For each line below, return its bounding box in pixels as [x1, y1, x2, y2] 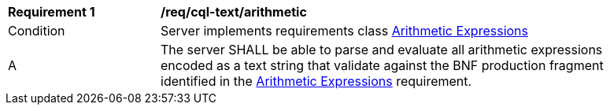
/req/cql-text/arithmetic [161, 4, 307, 20]
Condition [8, 23, 65, 39]
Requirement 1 [8, 4, 95, 20]
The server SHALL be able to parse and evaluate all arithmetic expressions [161, 42, 603, 57]
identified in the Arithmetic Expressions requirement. [161, 73, 472, 89]
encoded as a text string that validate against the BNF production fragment [161, 57, 604, 73]
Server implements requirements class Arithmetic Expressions [161, 23, 528, 39]
